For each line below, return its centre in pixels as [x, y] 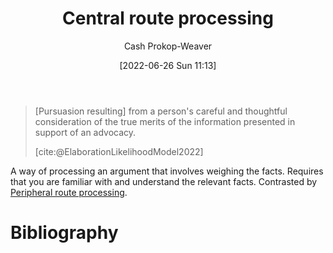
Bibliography [64, 233]
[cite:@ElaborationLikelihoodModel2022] [119, 151]
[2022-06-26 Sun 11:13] [168, 65]
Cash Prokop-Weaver [168, 46]
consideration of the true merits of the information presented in [165, 121]
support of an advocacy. [85, 132]
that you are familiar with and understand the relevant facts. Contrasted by [164, 181]
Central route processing [168, 18]
